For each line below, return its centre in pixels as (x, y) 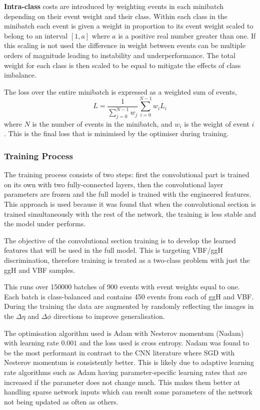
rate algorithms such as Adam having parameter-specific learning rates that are (125, 372)
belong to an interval (36, 35)
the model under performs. (45, 224)
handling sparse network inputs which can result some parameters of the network (128, 392)
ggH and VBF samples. (40, 270)
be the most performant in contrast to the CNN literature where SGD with (119, 352)
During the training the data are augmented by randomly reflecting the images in (129, 306)
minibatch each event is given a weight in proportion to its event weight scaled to (129, 26)
